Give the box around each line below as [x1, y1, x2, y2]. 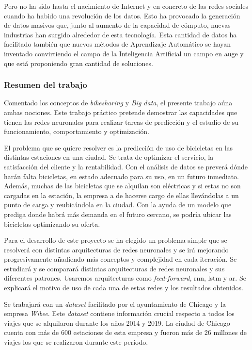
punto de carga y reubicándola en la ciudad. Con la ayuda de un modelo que [4, 200, 232, 210]
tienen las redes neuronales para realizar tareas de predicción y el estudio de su [4, 117, 239, 127]
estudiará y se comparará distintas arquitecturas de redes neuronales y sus [4, 263, 225, 273]
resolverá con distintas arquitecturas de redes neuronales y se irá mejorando [4, 244, 229, 254]
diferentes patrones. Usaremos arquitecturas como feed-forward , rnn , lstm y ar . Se [4, 273, 246, 283]
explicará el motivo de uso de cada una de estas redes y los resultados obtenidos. [4, 283, 243, 293]
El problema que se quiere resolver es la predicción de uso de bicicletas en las [4, 142, 233, 152]
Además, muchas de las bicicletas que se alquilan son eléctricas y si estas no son [4, 181, 241, 191]
